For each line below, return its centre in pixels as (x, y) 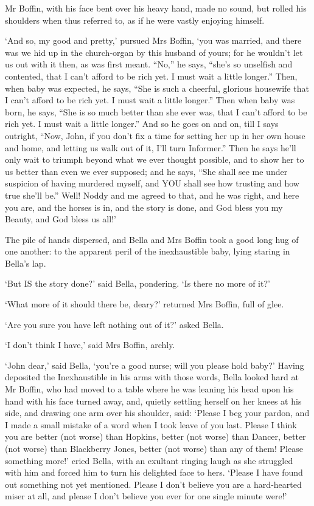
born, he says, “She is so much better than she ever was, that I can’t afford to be (156, 111)
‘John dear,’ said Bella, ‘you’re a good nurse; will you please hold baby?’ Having (155, 365)
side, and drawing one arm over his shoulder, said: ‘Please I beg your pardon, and (157, 413)
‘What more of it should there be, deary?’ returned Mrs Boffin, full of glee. (145, 304)
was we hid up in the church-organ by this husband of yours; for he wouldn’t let (154, 52)
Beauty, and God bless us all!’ (61, 219)
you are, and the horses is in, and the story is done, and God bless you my (144, 207)
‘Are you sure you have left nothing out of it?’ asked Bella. (114, 324)
